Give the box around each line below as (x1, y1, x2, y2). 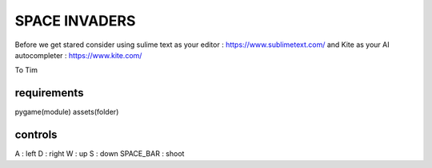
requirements (14, 86, 84, 100)
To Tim (14, 65, 38, 75)
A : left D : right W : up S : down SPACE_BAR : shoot (14, 149, 185, 158)
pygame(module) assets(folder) (14, 107, 119, 117)
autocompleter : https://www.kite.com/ (14, 50, 142, 60)
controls (14, 128, 58, 142)
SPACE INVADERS (14, 12, 136, 29)
